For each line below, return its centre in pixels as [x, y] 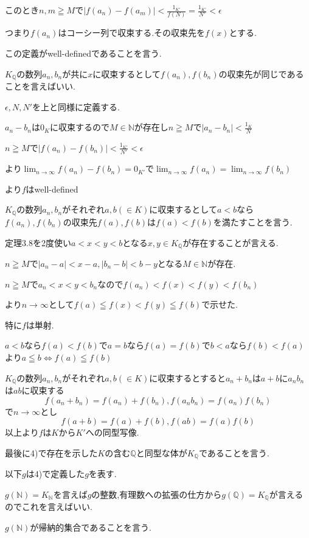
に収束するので [80, 127]
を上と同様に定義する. [76, 106]
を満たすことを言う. [253, 221]
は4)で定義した [55, 474]
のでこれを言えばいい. [49, 507]
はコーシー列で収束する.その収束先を [132, 33]
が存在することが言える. [231, 242]
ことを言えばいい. [40, 86]
